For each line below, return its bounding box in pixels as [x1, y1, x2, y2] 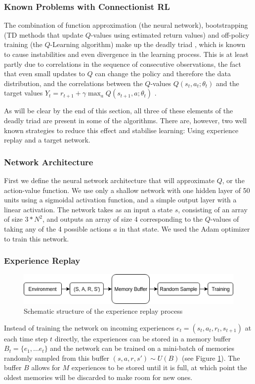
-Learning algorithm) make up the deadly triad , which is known [50, 39, 246, 49]
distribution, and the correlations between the [4, 78, 143, 88]
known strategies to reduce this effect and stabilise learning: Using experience [4, 125, 239, 135]
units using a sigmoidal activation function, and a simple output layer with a [4, 194, 237, 205]
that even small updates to [4, 68, 85, 79]
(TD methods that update [4, 29, 84, 40]
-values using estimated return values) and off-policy [90, 29, 250, 40]
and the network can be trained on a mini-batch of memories [50, 343, 235, 353]
